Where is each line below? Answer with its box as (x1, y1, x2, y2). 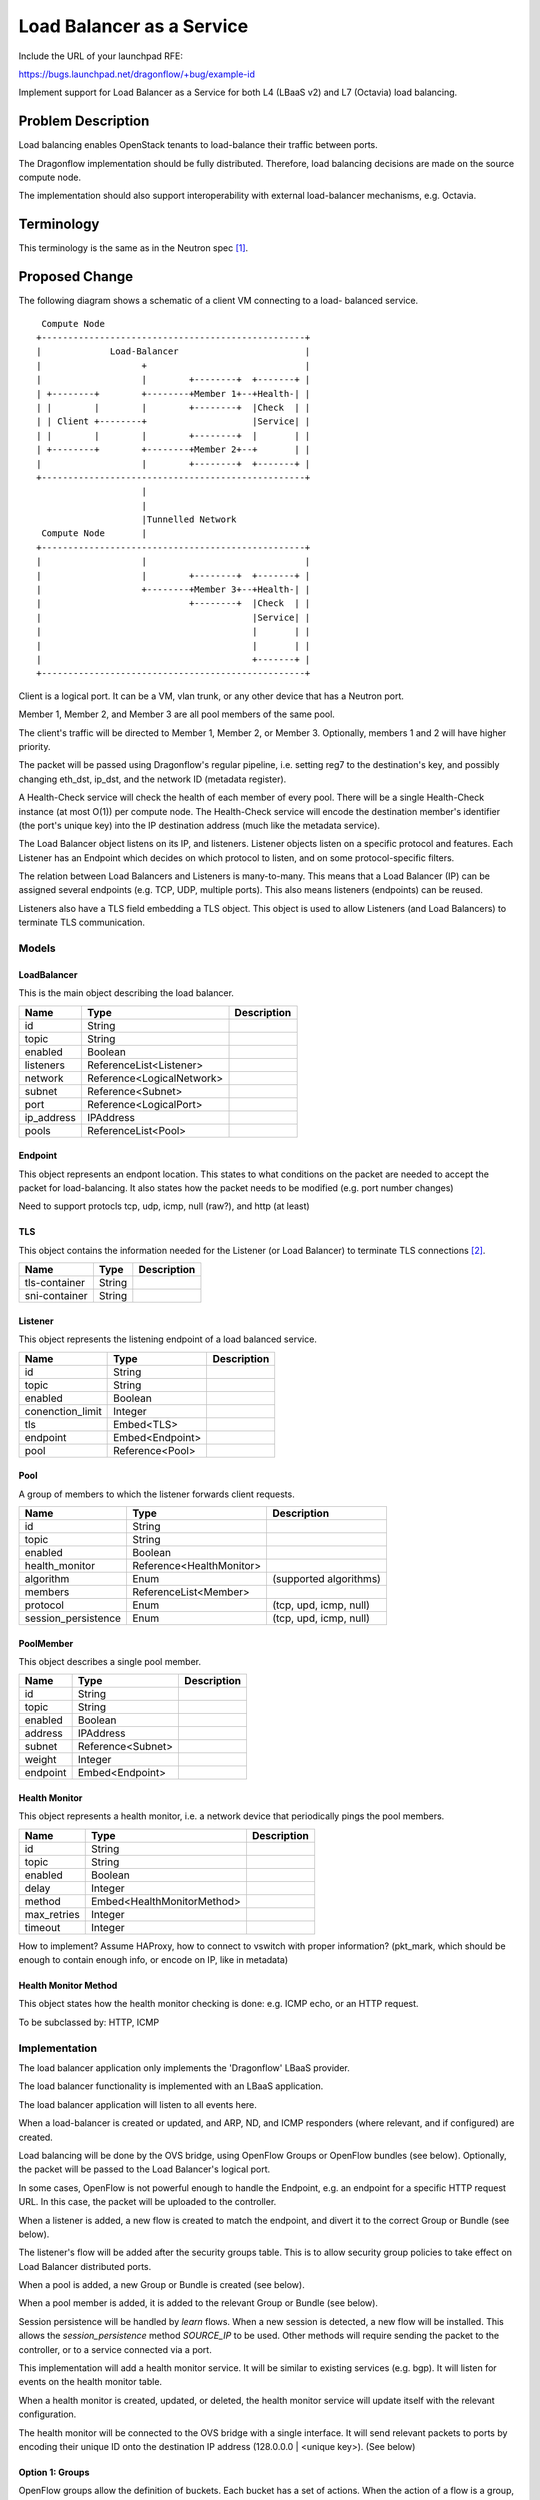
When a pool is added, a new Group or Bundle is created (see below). (18, 2279, 305, 2291)
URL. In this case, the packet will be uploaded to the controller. (18, 2196, 277, 2208)
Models (18, 941, 56, 955)
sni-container (24, 1289, 89, 1303)
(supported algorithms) (271, 1571, 382, 1585)
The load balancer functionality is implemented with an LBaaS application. (18, 2080, 324, 2092)
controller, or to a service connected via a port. (18, 2343, 212, 2355)
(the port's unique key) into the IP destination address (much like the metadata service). (18, 819, 380, 831)
